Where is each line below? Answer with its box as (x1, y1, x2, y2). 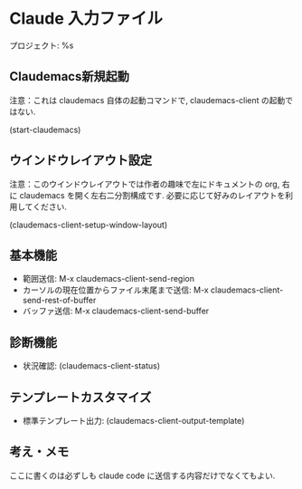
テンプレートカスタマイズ (9, 389, 152, 405)
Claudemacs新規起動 (9, 69, 129, 84)
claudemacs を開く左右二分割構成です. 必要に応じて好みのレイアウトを (19, 189, 286, 200)
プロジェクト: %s (9, 40, 74, 51)
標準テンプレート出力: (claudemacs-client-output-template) (22, 416, 245, 426)
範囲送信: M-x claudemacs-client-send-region (22, 273, 194, 284)
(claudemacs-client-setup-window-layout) (9, 219, 168, 230)
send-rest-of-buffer (22, 295, 97, 306)
